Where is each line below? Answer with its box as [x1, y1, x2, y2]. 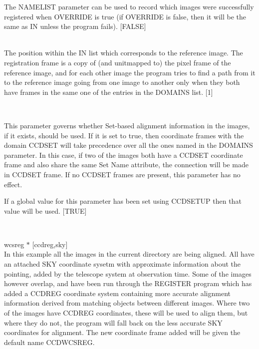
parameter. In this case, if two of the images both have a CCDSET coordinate [4, 149, 243, 160]
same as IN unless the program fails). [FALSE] [4, 21, 146, 31]
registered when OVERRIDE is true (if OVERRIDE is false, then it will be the [4, 11, 246, 21]
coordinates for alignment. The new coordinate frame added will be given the [4, 327, 241, 338]
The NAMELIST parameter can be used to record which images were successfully [4, 1, 254, 11]
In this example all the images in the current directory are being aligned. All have [4, 249, 255, 259]
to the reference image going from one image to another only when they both [4, 77, 240, 87]
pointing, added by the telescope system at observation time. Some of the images [4, 268, 252, 279]
